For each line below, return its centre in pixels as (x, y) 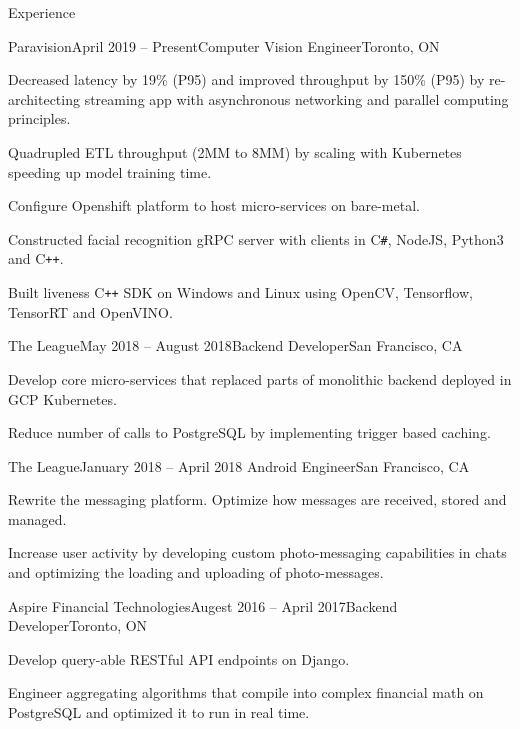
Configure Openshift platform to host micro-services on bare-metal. (214, 205)
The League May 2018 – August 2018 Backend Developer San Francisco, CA (235, 345)
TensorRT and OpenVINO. (90, 311)
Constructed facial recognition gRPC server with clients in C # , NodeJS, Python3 (256, 238)
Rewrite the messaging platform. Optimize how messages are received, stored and (257, 499)
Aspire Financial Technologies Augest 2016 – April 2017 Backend (203, 605)
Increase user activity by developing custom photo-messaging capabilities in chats (257, 552)
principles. (39, 118)
